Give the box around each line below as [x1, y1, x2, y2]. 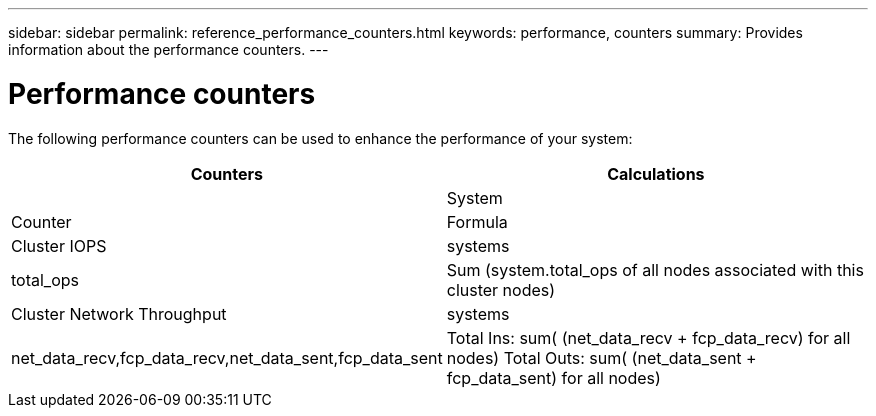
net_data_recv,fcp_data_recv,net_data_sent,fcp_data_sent [11, 347, 443, 368]
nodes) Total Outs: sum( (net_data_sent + [446, 347, 757, 368]
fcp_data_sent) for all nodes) [446, 367, 661, 388]
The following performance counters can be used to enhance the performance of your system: [8, 129, 633, 147]
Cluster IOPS [11, 235, 107, 256]
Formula [446, 211, 508, 232]
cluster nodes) [446, 279, 556, 300]
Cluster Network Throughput [11, 303, 227, 324]
